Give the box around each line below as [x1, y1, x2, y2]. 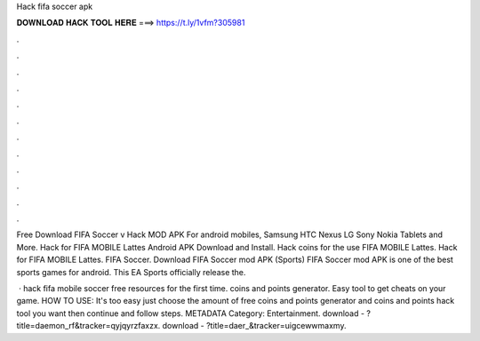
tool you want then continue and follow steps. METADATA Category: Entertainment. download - [16, 307, 364, 319]
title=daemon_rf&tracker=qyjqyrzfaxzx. [16, 321, 161, 331]
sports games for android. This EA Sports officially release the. [16, 266, 246, 277]
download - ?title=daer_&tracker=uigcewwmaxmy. [162, 321, 347, 331]
